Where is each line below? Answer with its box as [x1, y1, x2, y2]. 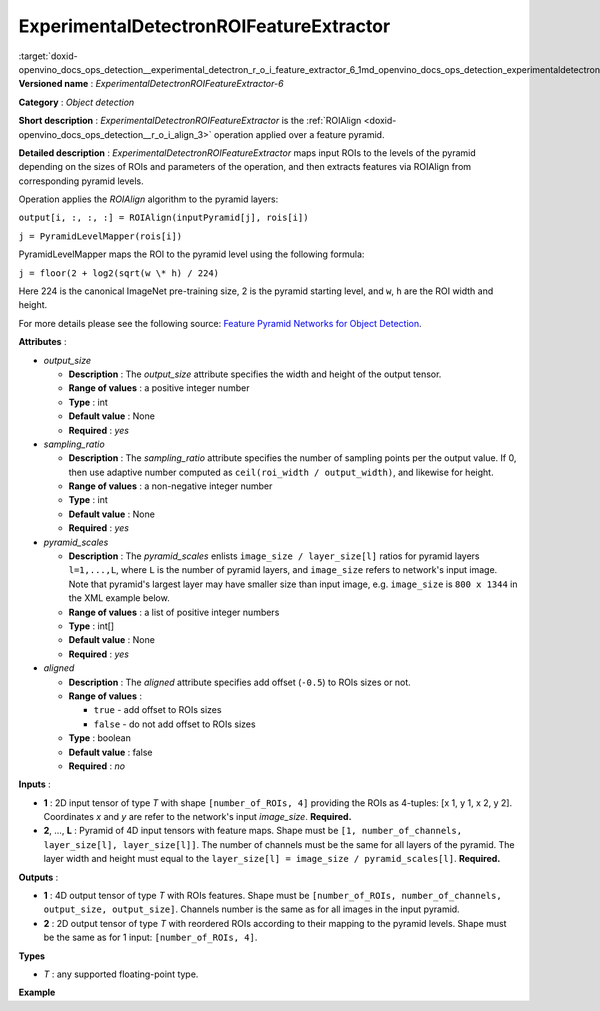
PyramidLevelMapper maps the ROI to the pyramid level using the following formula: [18, 248, 365, 260]
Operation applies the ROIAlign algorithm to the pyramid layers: [18, 193, 279, 205]
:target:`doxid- [18, 50, 79, 62]
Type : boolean [68, 732, 132, 744]
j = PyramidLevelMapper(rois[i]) [18, 230, 183, 242]
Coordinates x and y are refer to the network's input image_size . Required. [43, 811, 352, 823]
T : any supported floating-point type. [43, 968, 199, 980]
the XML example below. [68, 592, 170, 604]
